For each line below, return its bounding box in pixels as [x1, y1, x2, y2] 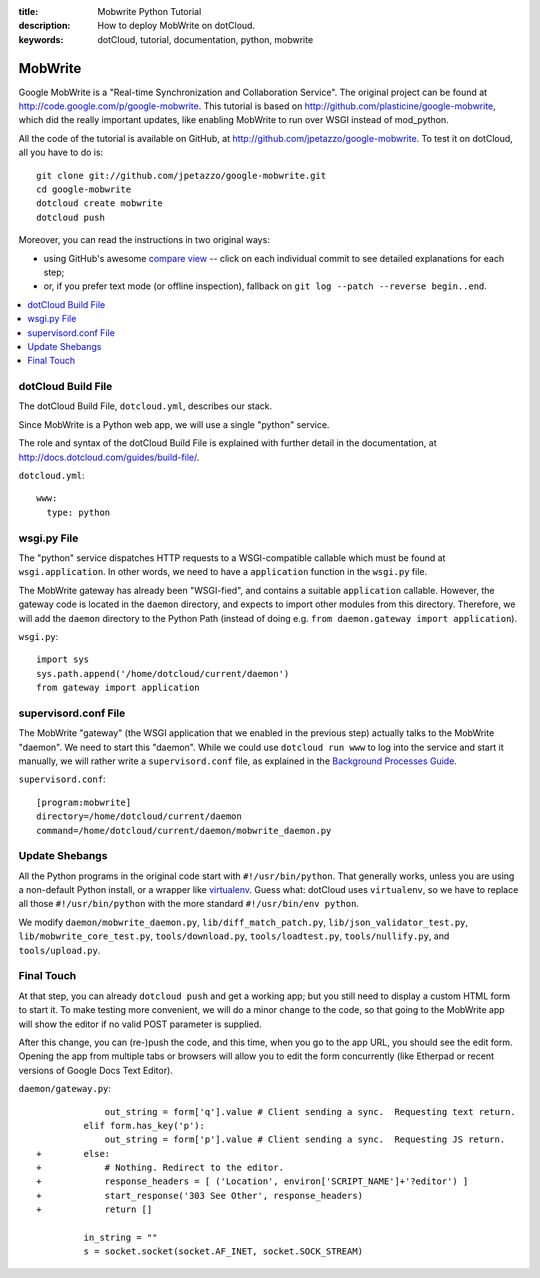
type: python [46, 506, 111, 518]
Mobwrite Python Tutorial [97, 6, 202, 17]
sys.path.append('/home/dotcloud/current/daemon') [36, 668, 290, 679]
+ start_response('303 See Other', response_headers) [36, 1190, 364, 1201]
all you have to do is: [18, 146, 104, 159]
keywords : [18, 33, 64, 45]
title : [18, 6, 39, 17]
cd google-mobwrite [36, 184, 132, 195]
